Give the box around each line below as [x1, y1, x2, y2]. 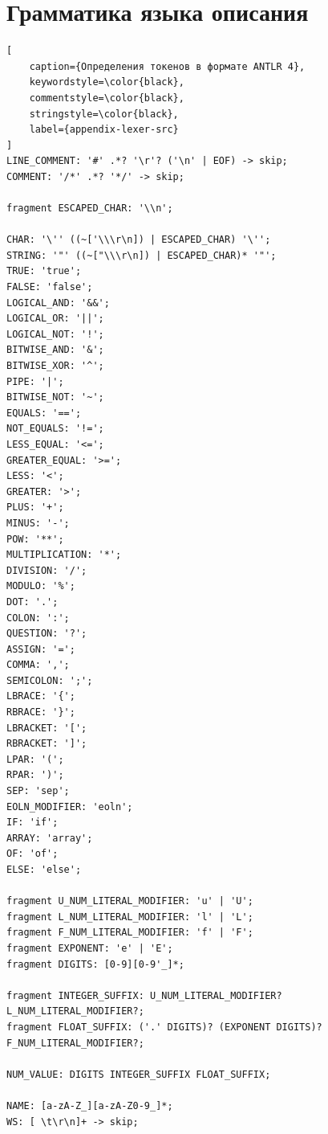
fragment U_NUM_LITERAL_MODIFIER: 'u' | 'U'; [6, 895, 253, 907]
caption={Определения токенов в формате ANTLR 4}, [29, 60, 306, 72]
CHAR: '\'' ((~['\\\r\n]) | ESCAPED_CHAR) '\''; [6, 234, 271, 246]
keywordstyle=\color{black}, [29, 76, 184, 88]
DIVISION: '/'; [6, 564, 87, 576]
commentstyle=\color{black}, [29, 92, 184, 104]
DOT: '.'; [6, 596, 59, 608]
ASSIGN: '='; [6, 643, 75, 655]
